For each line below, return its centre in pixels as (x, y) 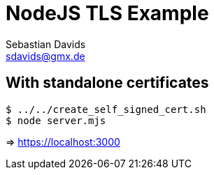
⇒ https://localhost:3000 (63, 142)
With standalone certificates (107, 83)
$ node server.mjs (56, 120)
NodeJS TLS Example (107, 13)
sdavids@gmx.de (45, 56)
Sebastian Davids (46, 44)
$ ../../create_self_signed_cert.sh (106, 109)
